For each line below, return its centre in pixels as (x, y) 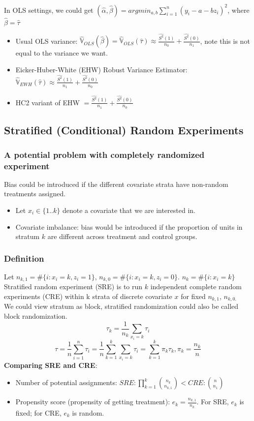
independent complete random (196, 286)
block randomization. (36, 316)
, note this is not (225, 41)
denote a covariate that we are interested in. (129, 210)
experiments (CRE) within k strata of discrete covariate (88, 296)
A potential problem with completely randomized (104, 154)
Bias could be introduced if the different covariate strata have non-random (116, 184)
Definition (24, 258)
